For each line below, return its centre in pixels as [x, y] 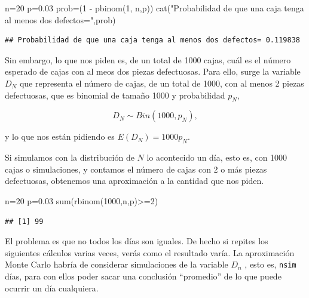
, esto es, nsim [270, 264]
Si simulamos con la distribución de [70, 157]
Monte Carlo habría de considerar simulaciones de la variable [117, 264]
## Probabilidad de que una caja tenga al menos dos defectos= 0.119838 [152, 40]
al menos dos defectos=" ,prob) [60, 19]
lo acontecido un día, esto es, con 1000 [217, 157]
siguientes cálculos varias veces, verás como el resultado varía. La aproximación [150, 252]
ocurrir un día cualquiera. [52, 288]
